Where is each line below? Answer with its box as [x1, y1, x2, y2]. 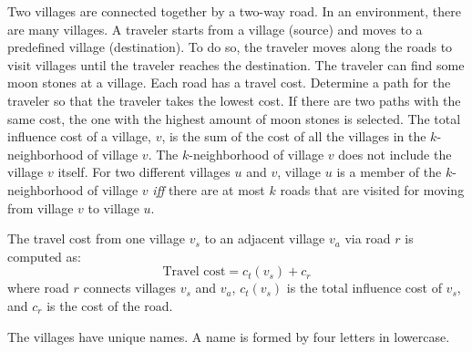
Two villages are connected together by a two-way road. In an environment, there [7, 2, 462, 20]
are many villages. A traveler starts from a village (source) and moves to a [7, 19, 423, 38]
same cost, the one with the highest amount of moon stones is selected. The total [7, 109, 461, 128]
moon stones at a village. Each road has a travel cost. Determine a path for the [7, 73, 451, 92]
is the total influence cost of [286, 278, 442, 297]
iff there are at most [152, 180, 265, 199]
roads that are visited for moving [280, 180, 465, 199]
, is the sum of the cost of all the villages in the [161, 127, 426, 146]
